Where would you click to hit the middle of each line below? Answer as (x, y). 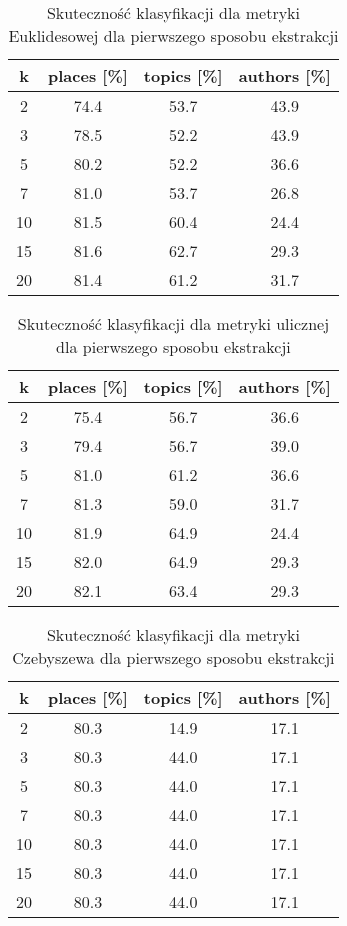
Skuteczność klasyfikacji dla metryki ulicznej (173, 323)
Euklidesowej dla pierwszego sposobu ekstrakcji (173, 35)
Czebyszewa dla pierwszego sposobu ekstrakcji (173, 657)
